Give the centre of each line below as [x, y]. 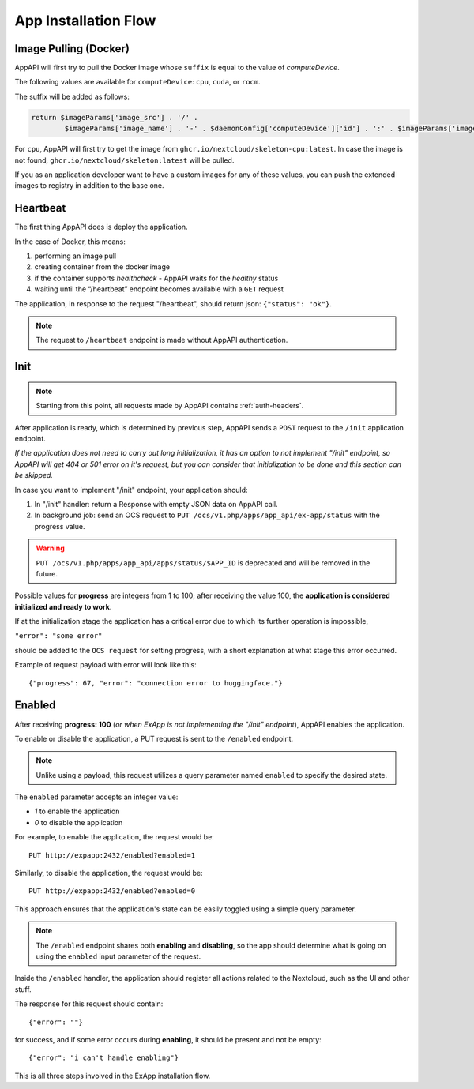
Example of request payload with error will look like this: [105, 665]
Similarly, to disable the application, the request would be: [109, 873]
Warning [50, 548]
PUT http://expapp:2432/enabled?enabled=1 [112, 855]
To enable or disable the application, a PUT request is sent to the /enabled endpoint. [154, 738]
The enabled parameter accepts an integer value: [96, 797]
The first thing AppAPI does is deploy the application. [102, 227]
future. [47, 573]
